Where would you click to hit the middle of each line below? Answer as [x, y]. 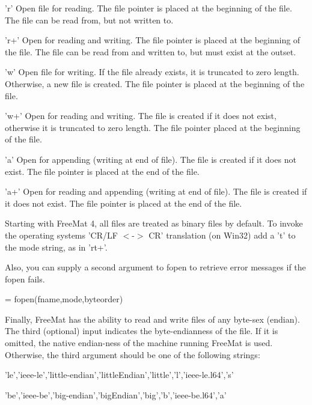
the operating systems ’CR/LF [61, 235]
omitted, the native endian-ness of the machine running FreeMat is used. [139, 343]
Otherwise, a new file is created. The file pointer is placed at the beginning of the [155, 83]
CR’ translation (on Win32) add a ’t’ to [222, 235]
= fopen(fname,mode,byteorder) [64, 299]
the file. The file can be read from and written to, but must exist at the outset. [151, 51]
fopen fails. [25, 279]
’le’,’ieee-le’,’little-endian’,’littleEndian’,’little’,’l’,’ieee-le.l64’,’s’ [119, 375]
